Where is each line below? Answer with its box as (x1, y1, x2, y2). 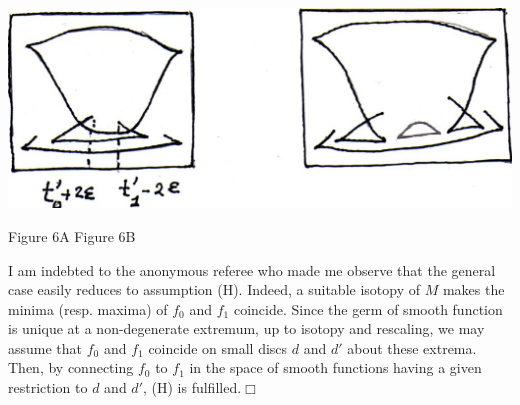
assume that (8, 337, 83, 358)
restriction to (8, 377, 88, 398)
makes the (442, 279, 505, 300)
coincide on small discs (148, 337, 288, 358)
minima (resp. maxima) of (8, 298, 168, 319)
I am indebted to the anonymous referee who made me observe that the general (8, 259, 496, 280)
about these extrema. (347, 337, 477, 358)
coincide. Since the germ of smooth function (233, 298, 503, 319)
